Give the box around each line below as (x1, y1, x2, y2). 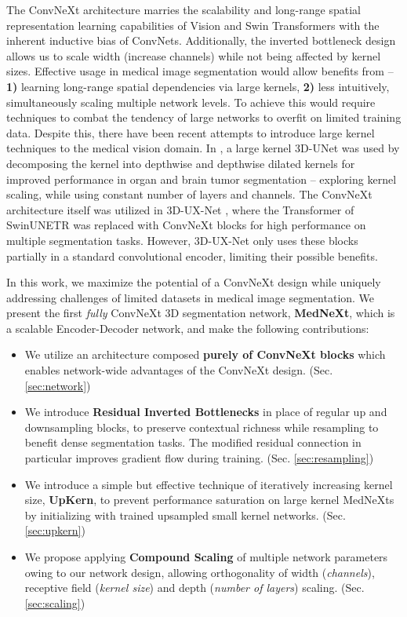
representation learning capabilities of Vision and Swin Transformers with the (6, 16, 380, 33)
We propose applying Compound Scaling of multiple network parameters (24, 549, 388, 564)
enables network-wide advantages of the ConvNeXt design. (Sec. (24, 362, 333, 378)
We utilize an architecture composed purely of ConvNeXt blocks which (24, 346, 386, 363)
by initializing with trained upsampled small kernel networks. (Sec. (24, 506, 346, 523)
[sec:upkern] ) (24, 522, 85, 539)
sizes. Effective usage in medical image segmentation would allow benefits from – (6, 63, 394, 79)
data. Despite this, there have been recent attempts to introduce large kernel (6, 124, 375, 141)
